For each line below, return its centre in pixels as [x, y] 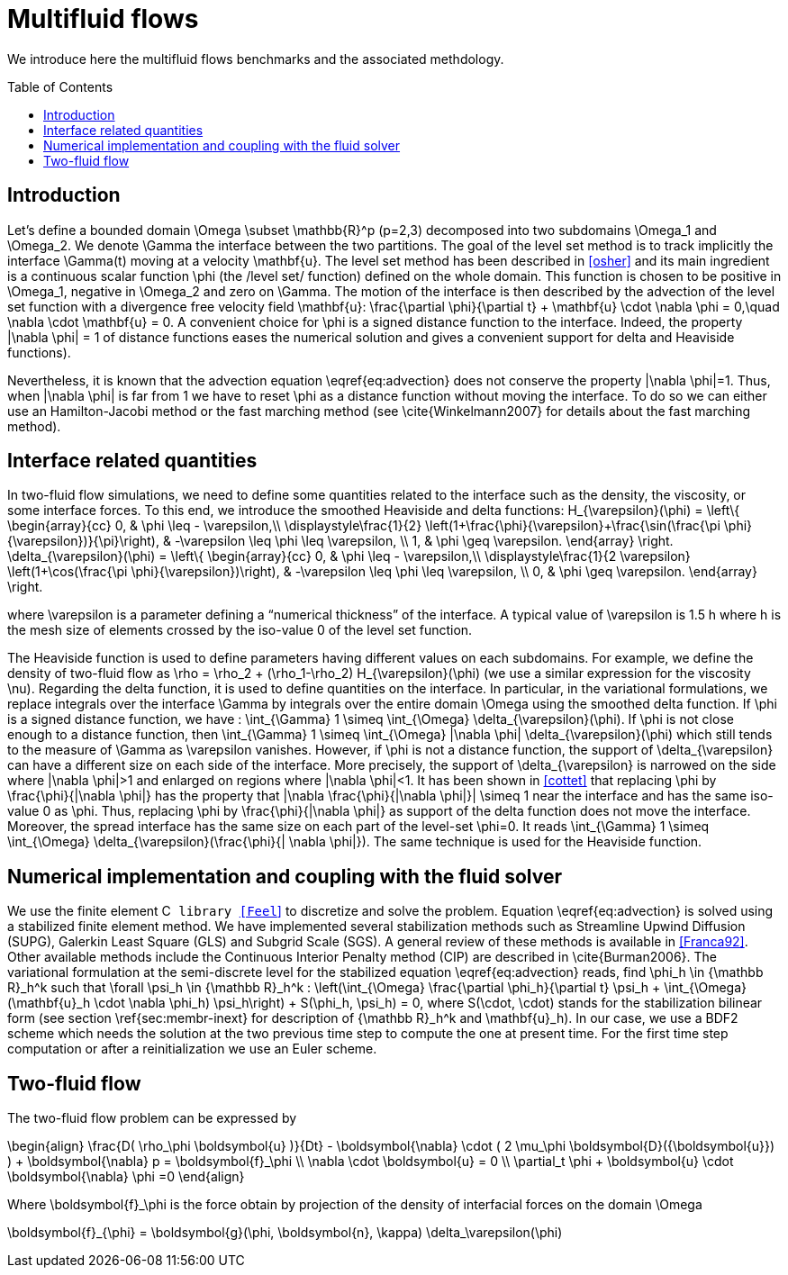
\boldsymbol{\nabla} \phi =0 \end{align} [126, 1177]
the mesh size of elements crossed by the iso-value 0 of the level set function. [240, 630]
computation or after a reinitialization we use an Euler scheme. [192, 1049]
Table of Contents [60, 86]
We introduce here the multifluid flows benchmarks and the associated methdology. [256, 59]
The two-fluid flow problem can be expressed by [152, 1118]
